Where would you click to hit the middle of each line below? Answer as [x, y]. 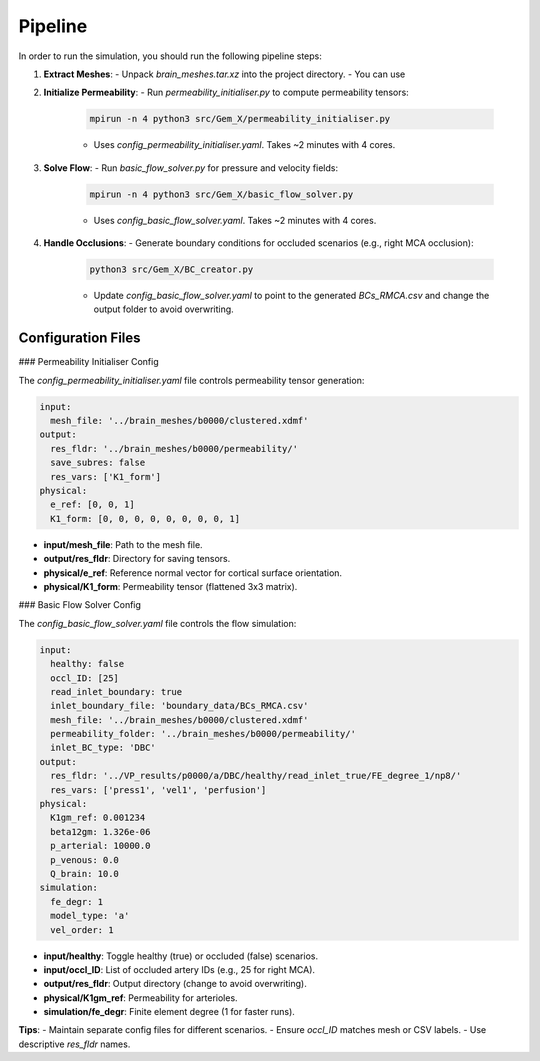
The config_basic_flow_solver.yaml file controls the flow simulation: [157, 623]
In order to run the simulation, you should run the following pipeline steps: [170, 56]
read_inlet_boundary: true [116, 691]
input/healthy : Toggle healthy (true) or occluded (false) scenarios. [181, 956]
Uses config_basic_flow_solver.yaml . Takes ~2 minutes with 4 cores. [235, 220]
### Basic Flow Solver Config [80, 605]
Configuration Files [79, 338]
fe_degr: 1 [77, 901]
